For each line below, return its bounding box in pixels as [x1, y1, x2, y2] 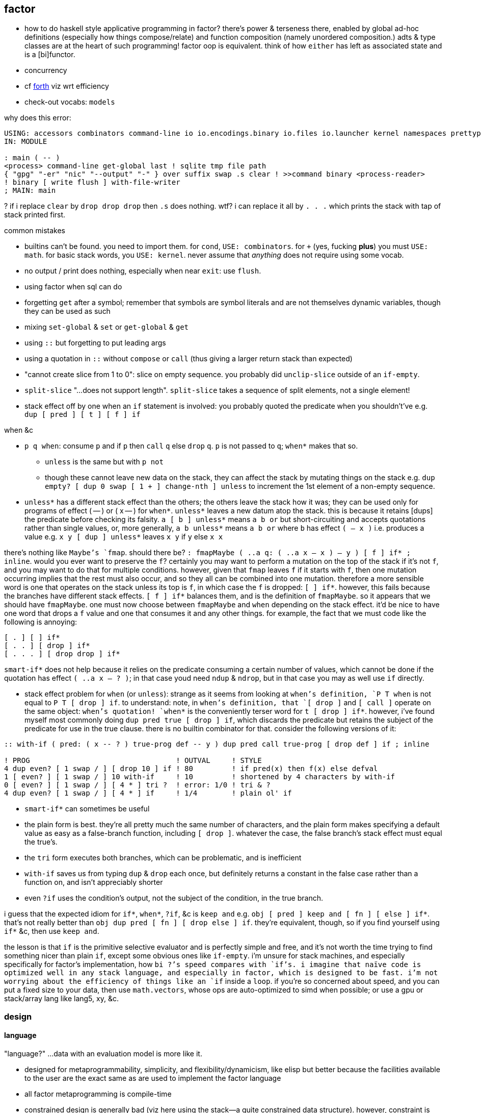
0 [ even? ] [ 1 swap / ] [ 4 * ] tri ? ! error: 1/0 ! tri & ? [4, 781, 271, 789]
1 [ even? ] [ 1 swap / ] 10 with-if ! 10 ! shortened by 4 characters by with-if [4, 773, 395, 781]
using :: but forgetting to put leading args [24, 338, 166, 348]
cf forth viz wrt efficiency [24, 82, 109, 91]
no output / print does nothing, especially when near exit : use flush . [24, 266, 261, 276]
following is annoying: [4, 617, 77, 627]
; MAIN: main [4, 186, 56, 195]
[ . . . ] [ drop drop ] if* [4, 650, 120, 658]
